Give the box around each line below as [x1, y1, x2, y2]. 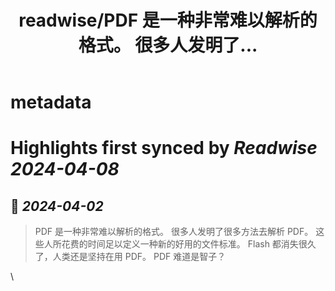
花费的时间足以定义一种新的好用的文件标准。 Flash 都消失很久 [61, 238, 317, 250]
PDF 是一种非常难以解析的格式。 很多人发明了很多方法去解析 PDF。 [34, 226, 314, 238]
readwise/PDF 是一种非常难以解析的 [18, 9, 318, 32]
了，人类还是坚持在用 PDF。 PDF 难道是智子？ [34, 251, 227, 263]
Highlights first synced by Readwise [10, 137, 318, 160]
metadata [10, 91, 92, 114]
